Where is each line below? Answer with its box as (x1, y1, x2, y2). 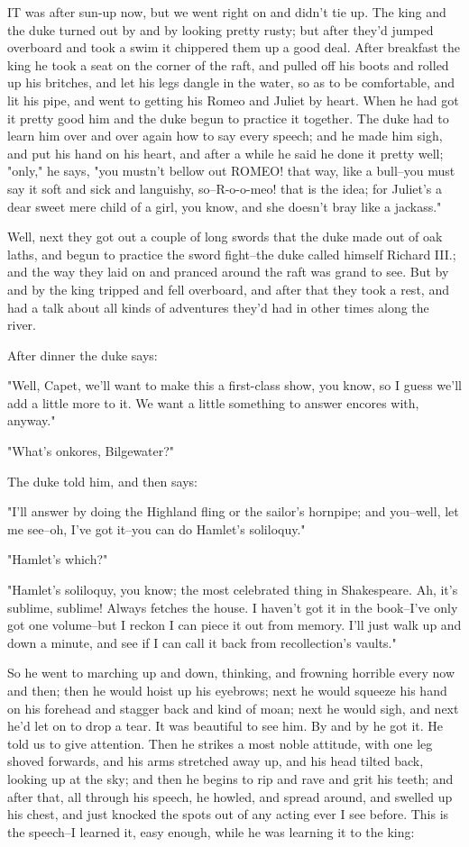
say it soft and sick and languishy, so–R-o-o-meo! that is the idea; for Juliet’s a (7, 178, 443, 197)
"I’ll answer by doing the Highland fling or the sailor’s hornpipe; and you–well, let (7, 502, 459, 521)
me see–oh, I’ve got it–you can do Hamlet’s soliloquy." (7, 519, 306, 538)
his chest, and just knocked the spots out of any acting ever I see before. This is (7, 805, 449, 824)
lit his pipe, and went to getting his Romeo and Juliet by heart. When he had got (7, 90, 459, 109)
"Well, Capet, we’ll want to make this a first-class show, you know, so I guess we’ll (7, 376, 462, 395)
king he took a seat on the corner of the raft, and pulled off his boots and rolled (7, 55, 449, 74)
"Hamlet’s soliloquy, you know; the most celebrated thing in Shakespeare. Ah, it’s (7, 580, 458, 599)
